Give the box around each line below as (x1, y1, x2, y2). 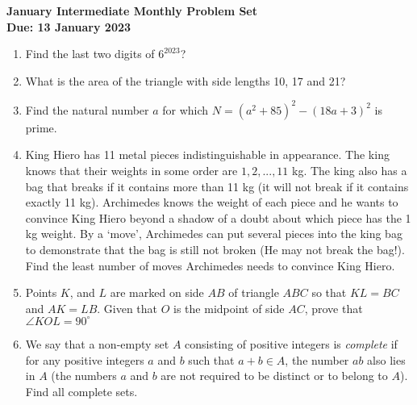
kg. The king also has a (292, 162, 407, 179)
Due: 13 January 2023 (6, 18, 131, 35)
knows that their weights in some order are (25, 162, 238, 179)
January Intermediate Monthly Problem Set (6, 2, 258, 19)
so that (311, 284, 347, 301)
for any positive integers (25, 351, 144, 368)
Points (25, 284, 57, 301)
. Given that (97, 299, 158, 316)
